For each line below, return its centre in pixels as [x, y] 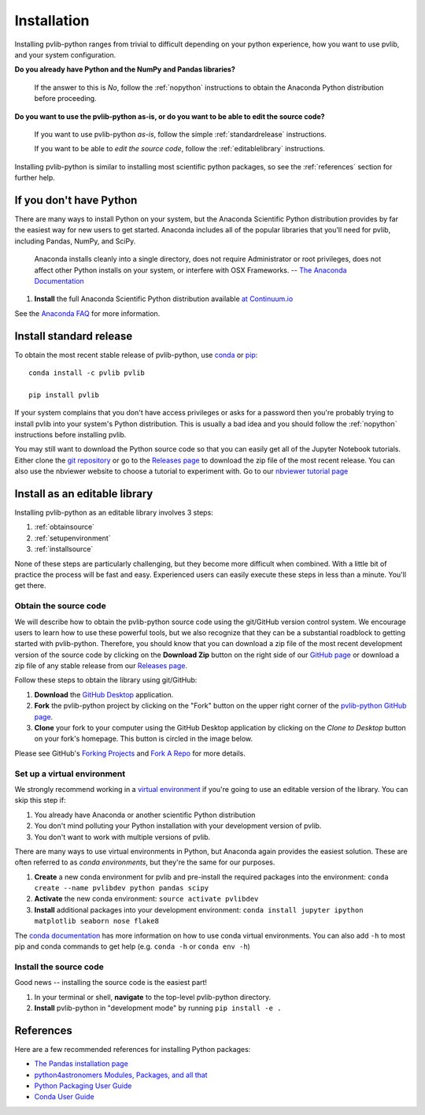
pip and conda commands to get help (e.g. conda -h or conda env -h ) [133, 946]
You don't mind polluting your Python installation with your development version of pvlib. [178, 826]
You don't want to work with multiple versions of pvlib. [122, 837]
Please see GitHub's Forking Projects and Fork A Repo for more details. [130, 753]
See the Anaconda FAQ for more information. [87, 313]
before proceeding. [66, 98]
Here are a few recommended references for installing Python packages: [133, 1049]
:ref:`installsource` [64, 549]
